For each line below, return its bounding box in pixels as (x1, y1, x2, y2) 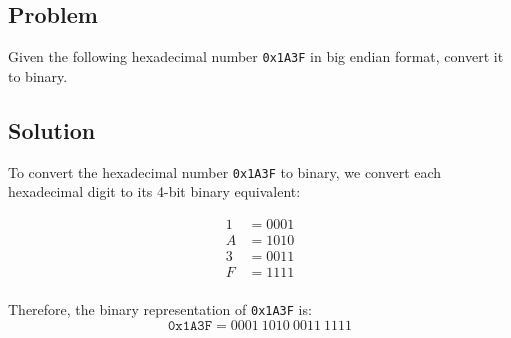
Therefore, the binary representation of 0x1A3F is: (8, 299, 312, 320)
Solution (8, 114, 96, 145)
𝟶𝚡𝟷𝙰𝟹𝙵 (167, 318, 213, 333)
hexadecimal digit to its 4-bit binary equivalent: (8, 181, 301, 202)
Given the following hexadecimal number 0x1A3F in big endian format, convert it (8, 46, 504, 67)
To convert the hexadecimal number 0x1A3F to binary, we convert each (8, 161, 442, 182)
